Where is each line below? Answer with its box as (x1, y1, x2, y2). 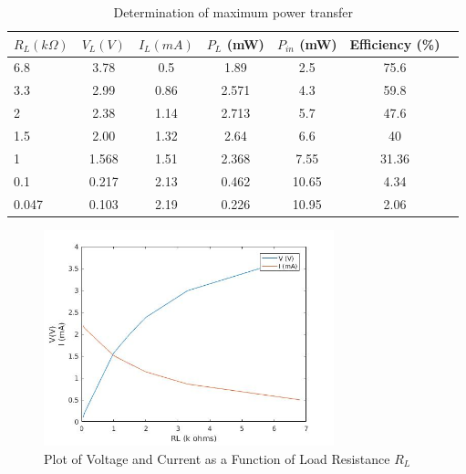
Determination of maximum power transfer (113, 3, 353, 21)
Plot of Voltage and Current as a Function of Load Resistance (44, 449, 390, 468)
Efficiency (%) (349, 34, 440, 53)
